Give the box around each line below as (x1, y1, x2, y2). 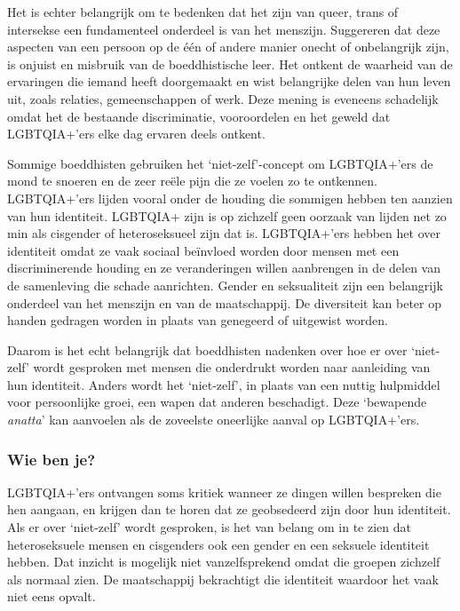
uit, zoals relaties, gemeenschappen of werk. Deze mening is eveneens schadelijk (7, 89, 439, 107)
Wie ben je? (7, 448, 96, 470)
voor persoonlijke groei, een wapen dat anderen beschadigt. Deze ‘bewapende (7, 393, 427, 411)
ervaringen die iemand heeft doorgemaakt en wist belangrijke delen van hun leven (7, 72, 451, 91)
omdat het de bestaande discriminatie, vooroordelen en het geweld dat (7, 107, 391, 125)
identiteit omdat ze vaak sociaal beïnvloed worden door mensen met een (7, 241, 400, 259)
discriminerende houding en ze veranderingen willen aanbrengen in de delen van (7, 258, 440, 277)
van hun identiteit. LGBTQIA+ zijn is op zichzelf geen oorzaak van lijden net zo (7, 206, 447, 225)
